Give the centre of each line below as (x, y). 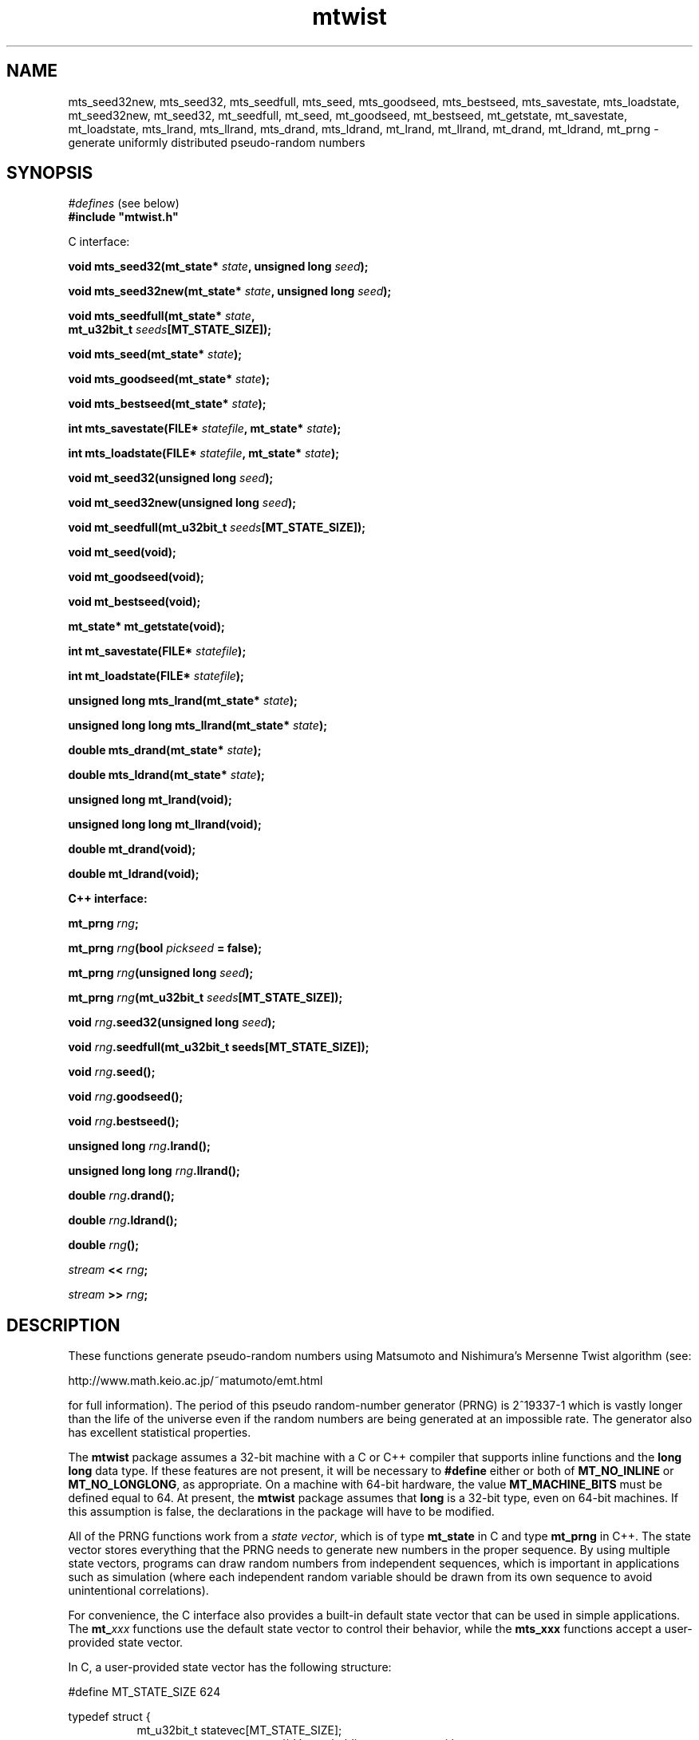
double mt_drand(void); (132, 849)
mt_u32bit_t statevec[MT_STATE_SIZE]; (239, 1730)
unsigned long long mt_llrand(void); (165, 825)
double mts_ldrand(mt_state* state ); (166, 775)
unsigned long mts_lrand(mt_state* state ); (183, 701)
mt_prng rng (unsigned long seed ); (161, 973)
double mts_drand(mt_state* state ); (165, 750)
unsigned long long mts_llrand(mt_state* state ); (197, 726)
